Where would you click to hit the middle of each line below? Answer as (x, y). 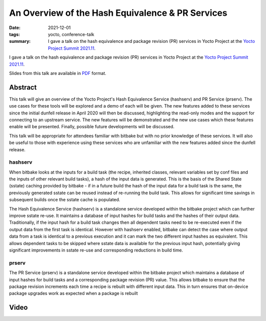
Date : (15, 28)
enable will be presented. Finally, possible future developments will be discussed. (92, 127)
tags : (15, 34)
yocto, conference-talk (71, 34)
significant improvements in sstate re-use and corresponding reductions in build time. (96, 250)
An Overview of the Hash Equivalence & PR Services (118, 13)
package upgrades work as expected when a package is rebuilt (73, 293)
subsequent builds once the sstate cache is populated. (65, 200)
